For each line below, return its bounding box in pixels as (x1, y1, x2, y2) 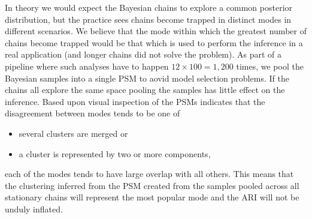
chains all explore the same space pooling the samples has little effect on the (5, 83, 285, 96)
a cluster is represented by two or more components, (19, 147, 211, 160)
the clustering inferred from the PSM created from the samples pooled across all (5, 179, 299, 191)
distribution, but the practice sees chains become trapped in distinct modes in (5, 13, 292, 25)
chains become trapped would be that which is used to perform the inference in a (5, 36, 303, 49)
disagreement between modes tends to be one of (5, 107, 180, 119)
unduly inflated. (5, 202, 63, 215)
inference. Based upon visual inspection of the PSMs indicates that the (5, 95, 265, 107)
